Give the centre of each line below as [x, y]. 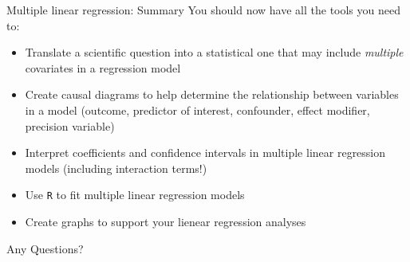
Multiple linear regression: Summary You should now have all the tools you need [203, 10]
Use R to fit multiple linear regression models [135, 195]
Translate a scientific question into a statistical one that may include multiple [214, 52]
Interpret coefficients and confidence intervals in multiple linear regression [205, 153]
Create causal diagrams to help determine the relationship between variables [212, 94]
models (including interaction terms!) [116, 168]
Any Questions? [45, 248]
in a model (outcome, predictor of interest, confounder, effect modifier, [197, 109]
